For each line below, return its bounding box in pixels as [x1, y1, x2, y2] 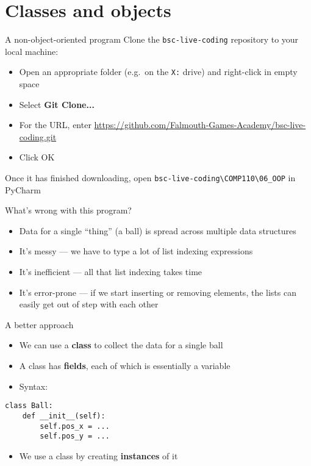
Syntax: [19, 379, 48, 392]
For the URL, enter [19, 118, 91, 131]
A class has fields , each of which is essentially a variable [19, 359, 231, 371]
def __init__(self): [22, 411, 105, 420]
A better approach [5, 318, 74, 331]
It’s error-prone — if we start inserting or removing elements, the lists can [19, 285, 296, 298]
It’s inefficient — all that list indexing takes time [19, 265, 202, 278]
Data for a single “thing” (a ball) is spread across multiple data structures [19, 224, 296, 237]
